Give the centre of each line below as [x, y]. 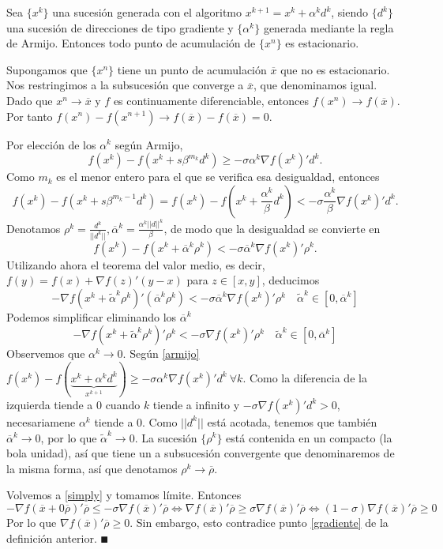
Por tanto [30, 116]
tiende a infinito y [196, 404]
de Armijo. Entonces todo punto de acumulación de [131, 43]
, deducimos [291, 280]
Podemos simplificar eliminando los [92, 316]
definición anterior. [52, 538]
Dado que [30, 100]
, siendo [350, 12]
